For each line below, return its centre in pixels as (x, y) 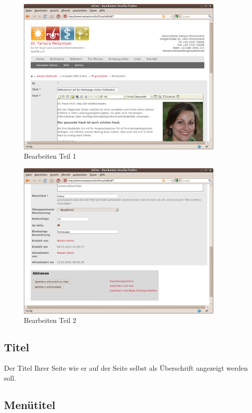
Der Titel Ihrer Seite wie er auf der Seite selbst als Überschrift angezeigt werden (126, 368)
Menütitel (30, 404)
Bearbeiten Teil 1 (50, 156)
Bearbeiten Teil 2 (50, 320)
